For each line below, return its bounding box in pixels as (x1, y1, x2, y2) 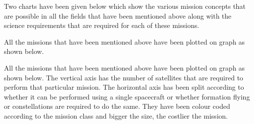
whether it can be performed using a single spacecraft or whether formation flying (4, 91, 250, 101)
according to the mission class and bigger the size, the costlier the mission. (4, 110, 228, 121)
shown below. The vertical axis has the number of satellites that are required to (4, 72, 243, 82)
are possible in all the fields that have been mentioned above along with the (4, 10, 231, 21)
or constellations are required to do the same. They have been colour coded (4, 101, 230, 111)
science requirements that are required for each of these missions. (4, 20, 200, 30)
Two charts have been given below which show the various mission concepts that (4, 1, 246, 11)
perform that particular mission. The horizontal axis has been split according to (4, 82, 244, 92)
